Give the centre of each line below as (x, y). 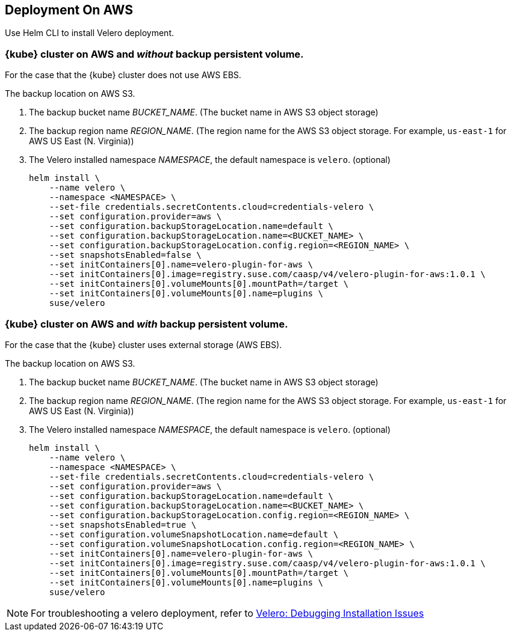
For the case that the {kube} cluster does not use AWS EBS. (123, 75)
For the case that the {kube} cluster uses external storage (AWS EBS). (144, 344)
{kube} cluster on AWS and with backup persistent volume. (147, 324)
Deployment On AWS (69, 10)
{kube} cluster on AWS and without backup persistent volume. (154, 54)
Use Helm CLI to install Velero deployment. (89, 33)
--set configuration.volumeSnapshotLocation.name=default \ (194, 534)
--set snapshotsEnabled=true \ (123, 524)
